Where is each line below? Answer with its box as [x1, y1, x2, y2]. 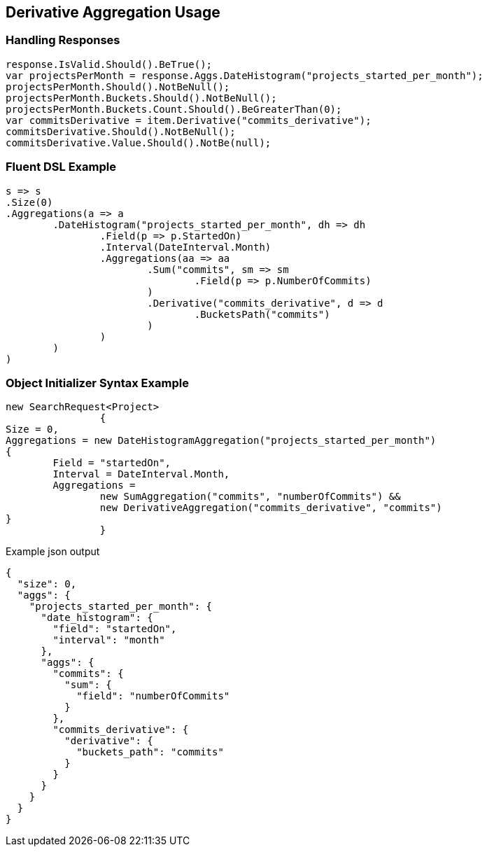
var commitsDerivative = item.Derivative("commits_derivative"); [6, 114, 372, 126]
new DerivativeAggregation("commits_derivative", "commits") [99, 502, 442, 514]
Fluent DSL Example [6, 160, 116, 174]
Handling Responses [6, 33, 120, 48]
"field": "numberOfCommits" [76, 690, 230, 702]
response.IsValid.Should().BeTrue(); [6, 58, 213, 70]
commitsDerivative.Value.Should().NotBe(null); [6, 137, 271, 148]
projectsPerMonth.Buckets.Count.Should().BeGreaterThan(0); [6, 103, 342, 115]
